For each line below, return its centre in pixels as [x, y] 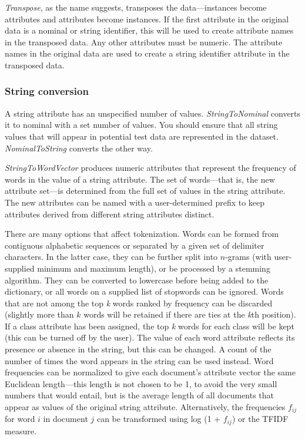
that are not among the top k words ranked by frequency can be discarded [139, 303]
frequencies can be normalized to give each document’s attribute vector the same [150, 372]
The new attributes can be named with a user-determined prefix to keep [135, 202]
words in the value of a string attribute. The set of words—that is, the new [140, 179]
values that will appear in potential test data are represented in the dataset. [142, 136]
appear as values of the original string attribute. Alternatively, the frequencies [145, 407]
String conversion [47, 91]
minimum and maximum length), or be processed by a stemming [154, 268]
